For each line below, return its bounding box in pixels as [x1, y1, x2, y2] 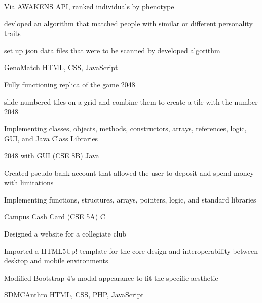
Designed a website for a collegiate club [4, 228, 127, 239]
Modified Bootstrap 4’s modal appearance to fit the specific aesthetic [4, 272, 218, 283]
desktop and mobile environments [4, 255, 108, 266]
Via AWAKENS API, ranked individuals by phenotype [4, 1, 174, 11]
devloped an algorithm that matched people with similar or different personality [4, 18, 253, 28]
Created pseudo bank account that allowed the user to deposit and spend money [4, 167, 254, 178]
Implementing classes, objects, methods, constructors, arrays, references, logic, [4, 123, 247, 133]
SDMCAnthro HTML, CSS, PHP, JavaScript [4, 289, 144, 300]
